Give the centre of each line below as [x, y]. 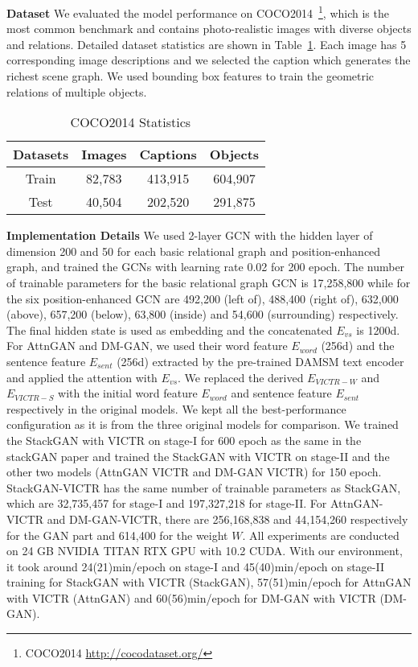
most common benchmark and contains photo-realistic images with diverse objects [209, 29]
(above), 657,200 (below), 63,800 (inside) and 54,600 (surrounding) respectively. [203, 314]
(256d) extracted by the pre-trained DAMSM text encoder [260, 361]
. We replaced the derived [241, 377]
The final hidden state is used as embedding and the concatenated [170, 329]
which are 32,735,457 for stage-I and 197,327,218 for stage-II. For [167, 503]
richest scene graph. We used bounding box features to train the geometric [191, 76]
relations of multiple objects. [77, 91]
